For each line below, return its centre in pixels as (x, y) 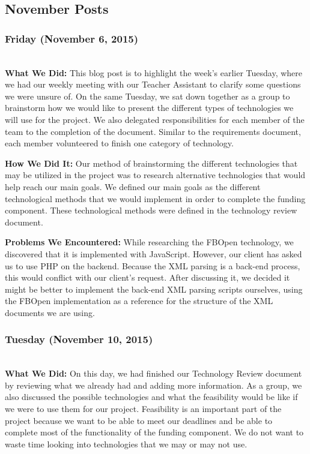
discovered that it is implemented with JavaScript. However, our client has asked (153, 253)
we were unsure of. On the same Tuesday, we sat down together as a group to (147, 96)
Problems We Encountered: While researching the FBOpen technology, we (149, 242)
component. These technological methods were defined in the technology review (151, 210)
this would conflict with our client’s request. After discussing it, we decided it (147, 277)
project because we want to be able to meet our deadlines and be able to (139, 420)
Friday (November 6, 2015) (72, 38)
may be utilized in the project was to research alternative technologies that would (155, 175)
